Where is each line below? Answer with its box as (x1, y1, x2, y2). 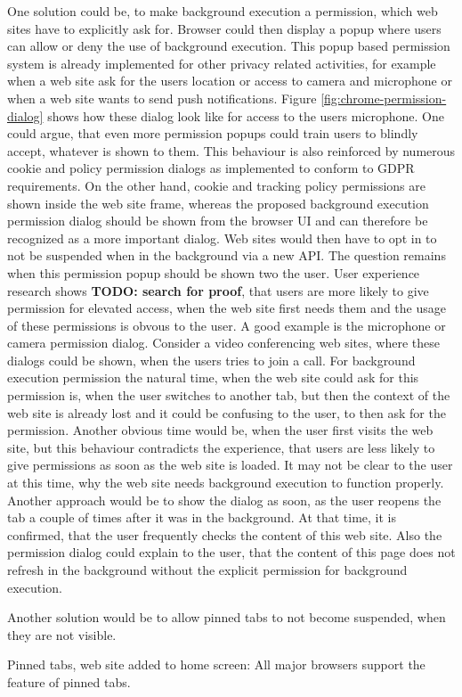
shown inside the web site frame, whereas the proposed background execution (7, 193, 429, 212)
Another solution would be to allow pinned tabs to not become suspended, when (7, 608, 446, 627)
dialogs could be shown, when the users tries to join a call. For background (7, 350, 416, 369)
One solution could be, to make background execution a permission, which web (7, 2, 438, 20)
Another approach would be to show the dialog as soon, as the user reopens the (7, 490, 442, 509)
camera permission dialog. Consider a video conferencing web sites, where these (7, 333, 440, 352)
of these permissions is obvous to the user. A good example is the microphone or (7, 316, 446, 334)
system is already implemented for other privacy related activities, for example (7, 53, 436, 72)
